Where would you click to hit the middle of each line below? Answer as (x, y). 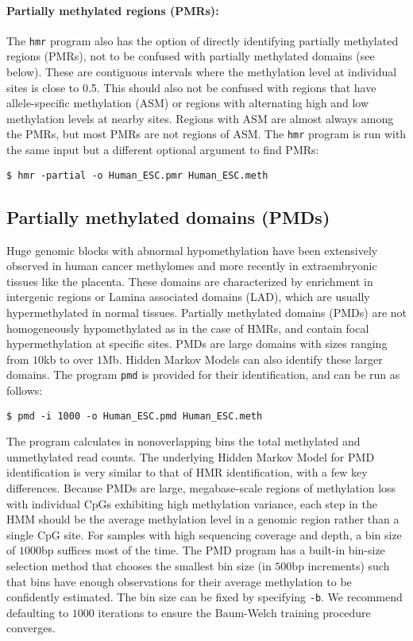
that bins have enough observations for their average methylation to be (179, 581)
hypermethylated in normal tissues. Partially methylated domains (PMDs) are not (206, 312)
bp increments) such (341, 565)
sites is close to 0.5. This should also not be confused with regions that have (191, 87)
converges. (31, 628)
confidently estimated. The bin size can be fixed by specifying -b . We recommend (205, 597)
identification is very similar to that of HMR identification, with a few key (187, 472)
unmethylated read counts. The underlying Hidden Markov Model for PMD (191, 456)
